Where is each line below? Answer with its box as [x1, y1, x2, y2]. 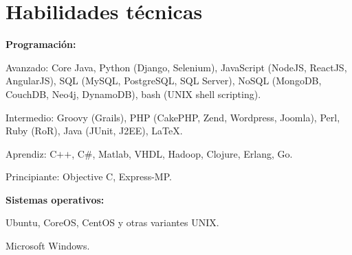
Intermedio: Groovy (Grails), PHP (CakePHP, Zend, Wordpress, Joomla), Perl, [5, 110, 340, 124]
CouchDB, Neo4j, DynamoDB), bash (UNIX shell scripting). [5, 86, 261, 101]
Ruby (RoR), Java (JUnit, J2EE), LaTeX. [5, 123, 183, 138]
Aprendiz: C [5, 146, 57, 160]
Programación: [5, 37, 76, 51]
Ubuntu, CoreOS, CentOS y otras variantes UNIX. [5, 215, 219, 230]
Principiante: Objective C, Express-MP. [5, 169, 172, 184]
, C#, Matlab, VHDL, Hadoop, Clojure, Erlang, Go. [71, 146, 293, 160]
